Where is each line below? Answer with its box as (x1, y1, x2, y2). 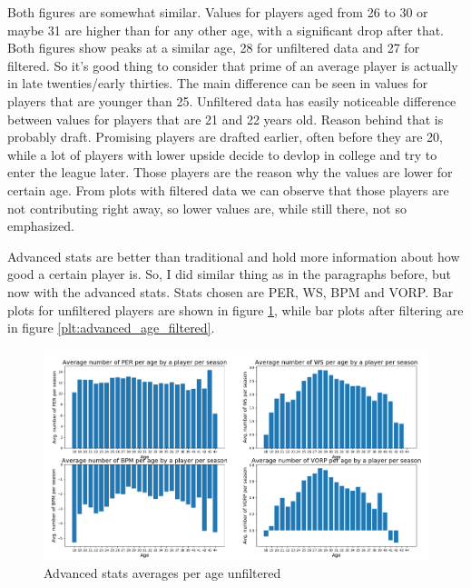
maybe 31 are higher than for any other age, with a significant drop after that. (7, 20, 445, 39)
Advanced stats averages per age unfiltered (44, 563, 281, 582)
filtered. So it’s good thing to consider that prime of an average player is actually (7, 55, 458, 75)
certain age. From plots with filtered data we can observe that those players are (7, 180, 449, 199)
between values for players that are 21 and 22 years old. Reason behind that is (7, 109, 444, 128)
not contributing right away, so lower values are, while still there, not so (7, 198, 407, 217)
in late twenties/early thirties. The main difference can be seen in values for (7, 74, 428, 93)
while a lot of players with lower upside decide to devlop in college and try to (7, 145, 437, 164)
